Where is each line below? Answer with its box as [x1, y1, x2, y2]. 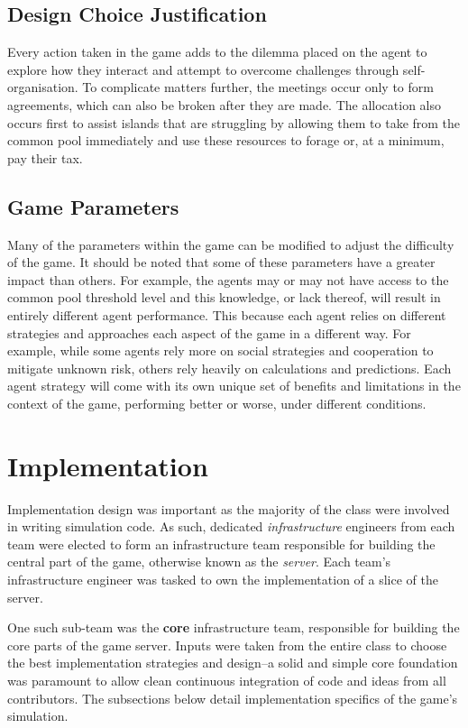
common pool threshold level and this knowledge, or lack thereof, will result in [7, 288, 441, 307]
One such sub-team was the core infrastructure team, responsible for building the [7, 618, 460, 637]
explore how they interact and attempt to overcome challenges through [7, 60, 399, 78]
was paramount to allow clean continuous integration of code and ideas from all [7, 670, 446, 689]
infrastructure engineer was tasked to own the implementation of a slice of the [7, 570, 438, 588]
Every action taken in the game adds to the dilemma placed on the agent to [7, 42, 427, 61]
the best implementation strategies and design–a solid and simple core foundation [7, 653, 458, 672]
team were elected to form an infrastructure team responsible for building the [7, 534, 436, 553]
